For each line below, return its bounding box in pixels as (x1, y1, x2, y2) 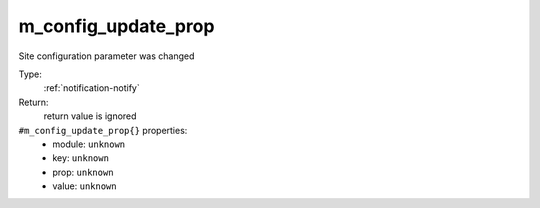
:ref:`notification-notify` (43, 82, 140, 94)
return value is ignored (43, 110, 137, 122)
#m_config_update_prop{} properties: (18, 124, 188, 136)
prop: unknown (52, 166, 114, 178)
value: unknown (52, 180, 117, 192)
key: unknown (52, 152, 110, 164)
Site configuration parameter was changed (18, 50, 195, 62)
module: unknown (52, 138, 126, 150)
